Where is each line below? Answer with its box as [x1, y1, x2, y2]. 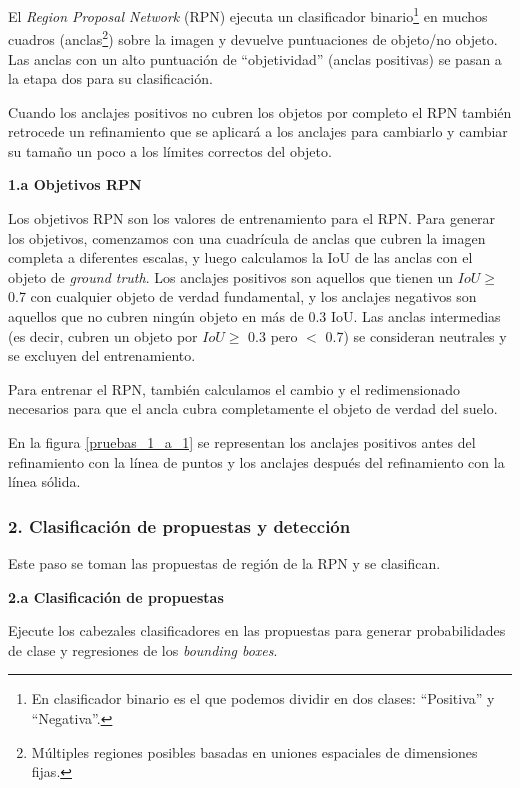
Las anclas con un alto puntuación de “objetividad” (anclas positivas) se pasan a [8, 48, 502, 69]
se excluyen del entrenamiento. [8, 345, 196, 366]
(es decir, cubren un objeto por [8, 325, 198, 346]
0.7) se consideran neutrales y [325, 325, 507, 346]
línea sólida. [8, 471, 81, 492]
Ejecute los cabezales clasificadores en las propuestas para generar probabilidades [8, 620, 506, 641]
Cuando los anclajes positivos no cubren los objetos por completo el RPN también [8, 101, 512, 122]
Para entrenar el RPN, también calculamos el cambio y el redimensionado [8, 378, 460, 399]
